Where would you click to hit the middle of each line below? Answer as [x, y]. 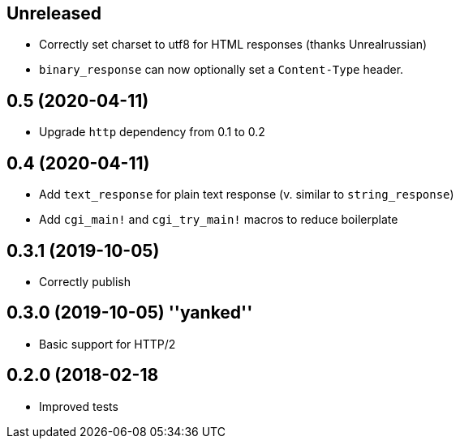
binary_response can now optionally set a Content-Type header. [221, 70]
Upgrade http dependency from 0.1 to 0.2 [152, 132]
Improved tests [79, 406]
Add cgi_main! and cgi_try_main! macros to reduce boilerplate [219, 220]
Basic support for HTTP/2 [107, 344]
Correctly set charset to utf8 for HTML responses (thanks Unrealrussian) [233, 45]
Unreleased [54, 13]
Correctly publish [85, 281]
